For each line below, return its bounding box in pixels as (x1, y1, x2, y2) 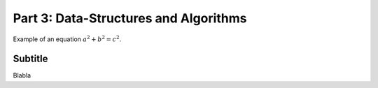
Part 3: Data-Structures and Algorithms (13, 10, 247, 26)
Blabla (13, 71, 31, 80)
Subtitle (13, 53, 48, 65)
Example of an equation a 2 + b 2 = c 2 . (13, 34, 122, 43)
